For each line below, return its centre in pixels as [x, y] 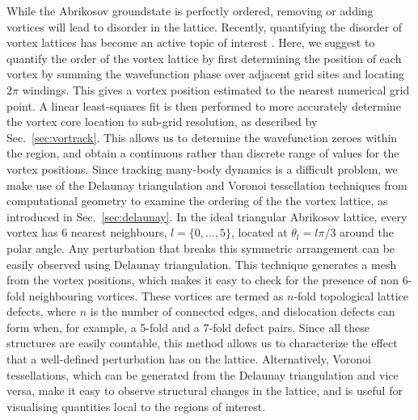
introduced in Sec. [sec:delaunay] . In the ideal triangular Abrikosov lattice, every [207, 216]
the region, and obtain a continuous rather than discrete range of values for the [203, 153]
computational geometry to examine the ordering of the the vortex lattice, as [197, 201]
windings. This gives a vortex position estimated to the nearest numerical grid [216, 89]
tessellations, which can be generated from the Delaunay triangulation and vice [203, 374]
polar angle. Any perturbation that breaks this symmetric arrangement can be [201, 248]
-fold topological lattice [351, 295]
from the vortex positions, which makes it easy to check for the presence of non [203, 280]
